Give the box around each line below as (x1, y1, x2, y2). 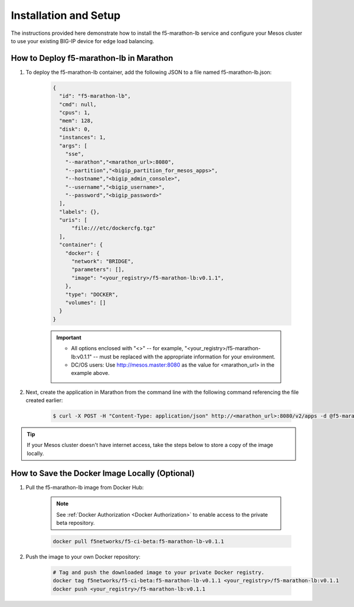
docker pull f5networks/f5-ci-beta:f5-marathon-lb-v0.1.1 (53, 538, 224, 544)
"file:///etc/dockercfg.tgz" (71, 225, 156, 231)
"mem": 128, (59, 118, 94, 124)
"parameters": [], (71, 266, 125, 273)
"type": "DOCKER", (65, 291, 119, 298)
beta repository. (56, 519, 95, 526)
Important (56, 334, 82, 341)
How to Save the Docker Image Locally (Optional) (11, 468, 195, 478)
